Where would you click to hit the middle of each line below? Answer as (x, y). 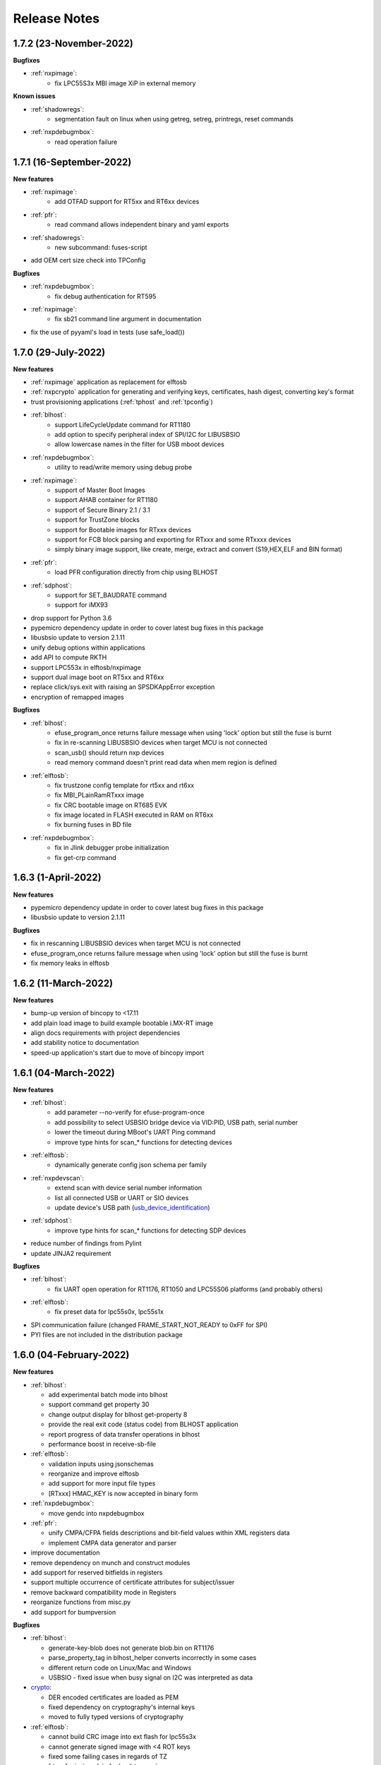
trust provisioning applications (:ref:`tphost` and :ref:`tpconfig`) (122, 402)
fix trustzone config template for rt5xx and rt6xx (125, 785)
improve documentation (65, 1552)
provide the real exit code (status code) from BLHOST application (144, 1424)
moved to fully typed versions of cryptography (116, 1717)
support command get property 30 (99, 1404)
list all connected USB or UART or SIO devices (122, 1197)
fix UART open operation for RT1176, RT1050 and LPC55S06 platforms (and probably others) (189, 1289)
